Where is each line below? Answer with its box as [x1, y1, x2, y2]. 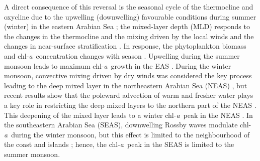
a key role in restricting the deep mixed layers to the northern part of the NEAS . [4, 99, 256, 110]
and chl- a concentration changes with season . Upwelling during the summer [4, 50, 240, 61]
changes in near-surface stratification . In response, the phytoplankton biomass [4, 41, 246, 51]
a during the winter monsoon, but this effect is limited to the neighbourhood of [4, 129, 250, 139]
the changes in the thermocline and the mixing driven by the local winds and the [4, 31, 254, 41]
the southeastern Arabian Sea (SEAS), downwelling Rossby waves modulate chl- [4, 119, 251, 130]
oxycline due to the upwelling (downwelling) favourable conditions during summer [4, 11, 256, 22]
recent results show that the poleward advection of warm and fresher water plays [4, 90, 253, 100]
